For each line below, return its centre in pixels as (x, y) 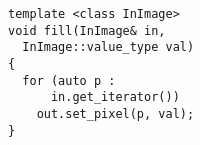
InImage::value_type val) (108, 47)
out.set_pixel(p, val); (115, 113)
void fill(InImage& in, (87, 30)
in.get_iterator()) (115, 97)
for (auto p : (69, 80)
